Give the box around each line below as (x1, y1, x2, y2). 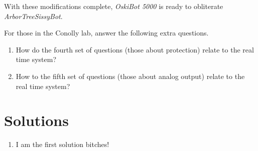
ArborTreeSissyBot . (4, 10, 63, 21)
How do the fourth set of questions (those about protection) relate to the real (16, 44, 254, 54)
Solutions (4, 110, 69, 130)
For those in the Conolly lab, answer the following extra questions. (4, 27, 209, 38)
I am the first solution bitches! (16, 139, 109, 149)
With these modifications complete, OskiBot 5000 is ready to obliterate (4, 1, 223, 11)
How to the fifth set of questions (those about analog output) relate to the (16, 70, 245, 81)
